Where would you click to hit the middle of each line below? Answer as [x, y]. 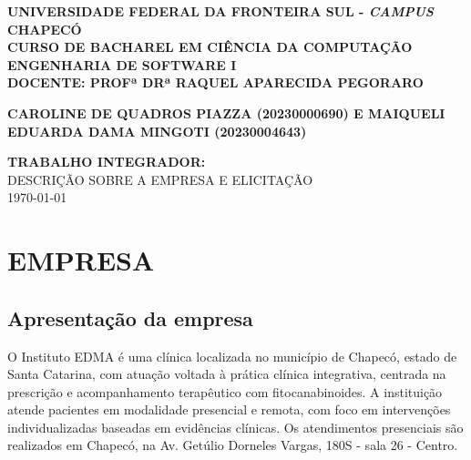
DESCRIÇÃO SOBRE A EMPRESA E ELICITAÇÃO [160, 179]
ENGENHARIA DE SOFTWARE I [122, 64]
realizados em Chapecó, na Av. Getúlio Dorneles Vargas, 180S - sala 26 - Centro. [233, 445]
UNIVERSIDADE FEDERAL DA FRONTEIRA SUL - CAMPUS [220, 11]
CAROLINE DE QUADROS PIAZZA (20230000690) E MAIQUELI [226, 112]
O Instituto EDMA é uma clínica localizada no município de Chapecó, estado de [232, 356]
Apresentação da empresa [130, 317]
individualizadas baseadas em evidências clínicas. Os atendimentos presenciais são [235, 427]
